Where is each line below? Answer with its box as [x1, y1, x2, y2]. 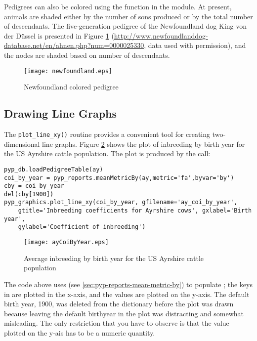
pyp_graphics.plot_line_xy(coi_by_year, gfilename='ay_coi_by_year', [4, 199, 238, 206]
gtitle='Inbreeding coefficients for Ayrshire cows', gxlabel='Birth [18, 207, 252, 214]
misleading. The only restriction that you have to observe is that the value [4, 318, 229, 328]
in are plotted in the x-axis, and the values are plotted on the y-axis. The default [4, 289, 250, 299]
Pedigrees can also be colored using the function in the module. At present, [4, 1, 232, 11]
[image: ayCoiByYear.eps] [24, 239, 109, 246]
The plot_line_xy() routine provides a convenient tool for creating [4, 129, 211, 139]
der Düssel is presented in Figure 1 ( [4, 30, 114, 41]
